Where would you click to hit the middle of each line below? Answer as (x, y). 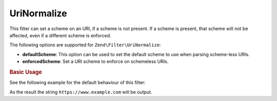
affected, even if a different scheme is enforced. (60, 35)
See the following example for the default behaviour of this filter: (77, 83)
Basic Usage (26, 72)
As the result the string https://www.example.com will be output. (81, 92)
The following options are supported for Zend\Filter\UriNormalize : (85, 45)
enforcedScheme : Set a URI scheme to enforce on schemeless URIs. (95, 62)
